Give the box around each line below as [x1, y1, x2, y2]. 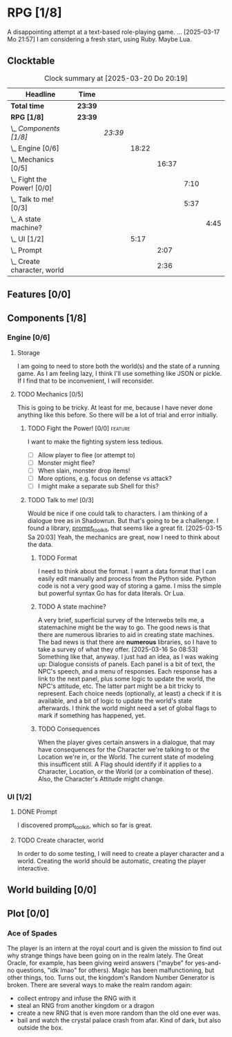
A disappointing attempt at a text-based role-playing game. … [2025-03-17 [7, 28, 220, 36]
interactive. [17, 864, 50, 873]
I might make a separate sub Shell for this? [37, 482, 159, 491]
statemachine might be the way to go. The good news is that [37, 623, 211, 631]
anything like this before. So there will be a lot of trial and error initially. [17, 410, 218, 419]
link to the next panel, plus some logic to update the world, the [37, 674, 215, 683]
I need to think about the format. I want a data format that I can [37, 567, 217, 575]
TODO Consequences [37, 724, 100, 733]
